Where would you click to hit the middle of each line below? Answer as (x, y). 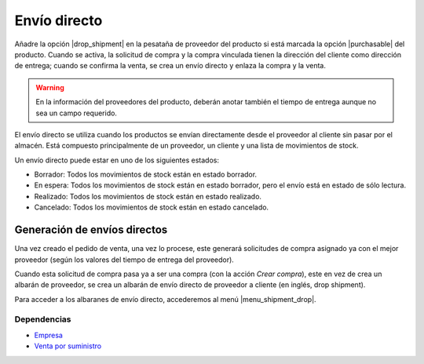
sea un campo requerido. (77, 113)
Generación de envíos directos (91, 230)
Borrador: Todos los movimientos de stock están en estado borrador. (146, 175)
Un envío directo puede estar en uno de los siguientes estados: (117, 160)
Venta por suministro (68, 346)
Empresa (48, 335)
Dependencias (43, 319)
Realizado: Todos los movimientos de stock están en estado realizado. (148, 196)
